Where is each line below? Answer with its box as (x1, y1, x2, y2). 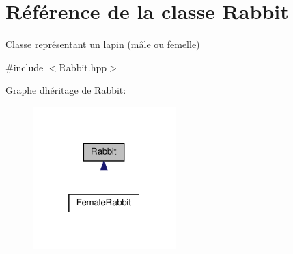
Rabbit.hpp (59, 60, 107, 74)
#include (5, 60, 44, 74)
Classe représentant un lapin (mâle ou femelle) (5, 37, 200, 51)
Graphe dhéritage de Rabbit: (5, 83, 126, 97)
